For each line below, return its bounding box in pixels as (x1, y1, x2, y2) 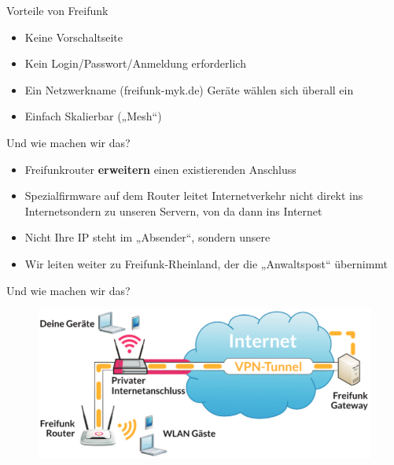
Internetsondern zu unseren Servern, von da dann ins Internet (24, 202, 322, 219)
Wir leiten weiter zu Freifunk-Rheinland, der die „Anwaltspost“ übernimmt (24, 255, 388, 271)
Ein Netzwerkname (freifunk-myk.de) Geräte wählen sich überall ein (24, 81, 354, 98)
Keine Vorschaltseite (24, 28, 123, 45)
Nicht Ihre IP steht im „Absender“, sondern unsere (24, 229, 271, 245)
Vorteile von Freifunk (6, 2, 109, 18)
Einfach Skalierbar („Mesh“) (24, 108, 162, 124)
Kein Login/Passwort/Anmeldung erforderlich (24, 55, 246, 72)
